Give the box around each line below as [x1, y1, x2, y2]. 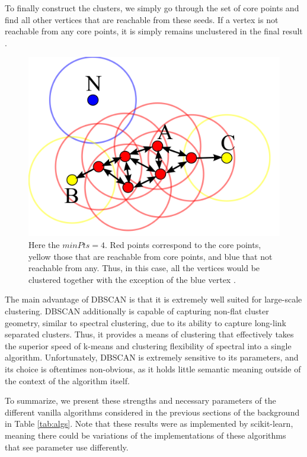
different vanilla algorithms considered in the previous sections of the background [5, 405, 300, 418]
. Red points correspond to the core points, [105, 239, 261, 251]
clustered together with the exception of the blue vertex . [28, 273, 236, 285]
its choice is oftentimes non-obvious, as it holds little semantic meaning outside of [5, 363, 301, 375]
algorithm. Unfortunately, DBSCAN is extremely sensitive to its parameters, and [5, 351, 299, 363]
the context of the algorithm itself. [5, 374, 130, 387]
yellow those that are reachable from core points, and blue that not [28, 250, 273, 262]
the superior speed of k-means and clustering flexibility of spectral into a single [5, 339, 292, 352]
